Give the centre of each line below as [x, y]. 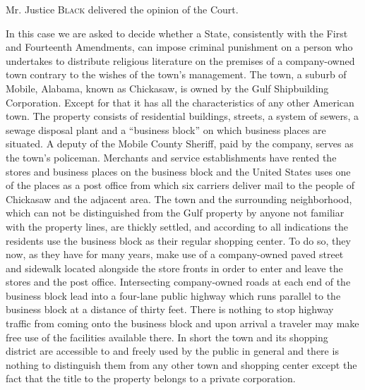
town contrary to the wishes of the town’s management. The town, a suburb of [176, 74]
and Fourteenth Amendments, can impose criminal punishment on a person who [179, 47]
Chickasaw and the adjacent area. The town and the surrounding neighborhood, [179, 199]
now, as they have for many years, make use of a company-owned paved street [175, 254]
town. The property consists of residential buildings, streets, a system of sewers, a [182, 116]
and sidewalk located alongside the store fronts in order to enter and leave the [174, 268]
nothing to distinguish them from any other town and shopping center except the [181, 364]
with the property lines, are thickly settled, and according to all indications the [177, 226]
